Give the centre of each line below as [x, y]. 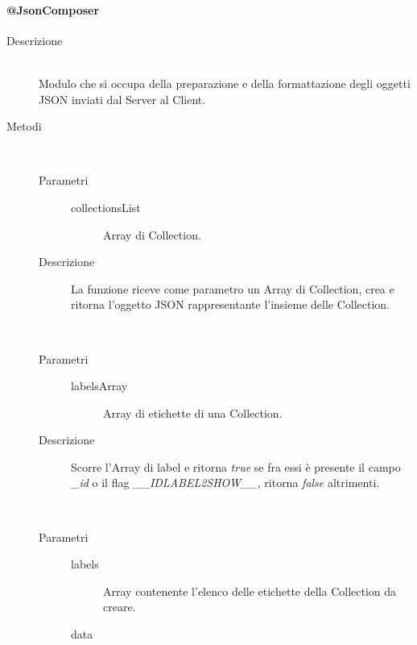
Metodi [24, 126]
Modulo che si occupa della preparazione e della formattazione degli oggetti [225, 83]
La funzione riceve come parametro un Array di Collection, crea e [233, 288]
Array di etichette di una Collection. [193, 412]
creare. [120, 607]
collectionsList [106, 207]
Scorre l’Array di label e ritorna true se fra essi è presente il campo [236, 466]
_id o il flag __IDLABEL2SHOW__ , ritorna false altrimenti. [225, 483]
